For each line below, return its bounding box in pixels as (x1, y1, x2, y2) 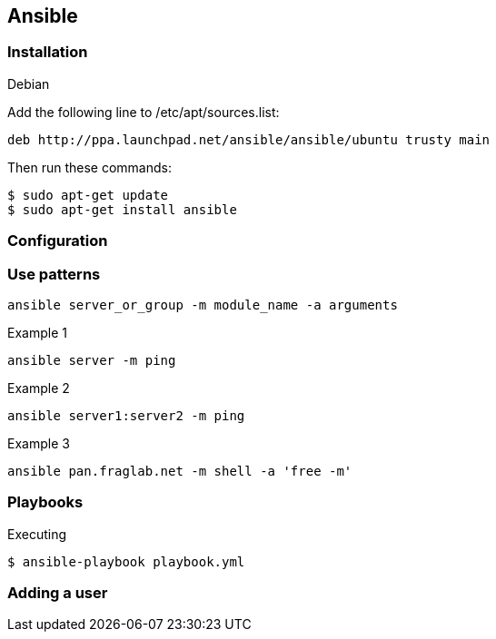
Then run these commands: (7, 159, 173, 175)
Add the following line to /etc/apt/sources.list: (7, 103, 280, 120)
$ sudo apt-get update (7, 187, 169, 202)
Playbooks (7, 493, 84, 512)
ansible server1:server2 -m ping (7, 408, 245, 423)
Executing (7, 526, 67, 542)
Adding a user (7, 584, 108, 603)
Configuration (7, 231, 108, 251)
